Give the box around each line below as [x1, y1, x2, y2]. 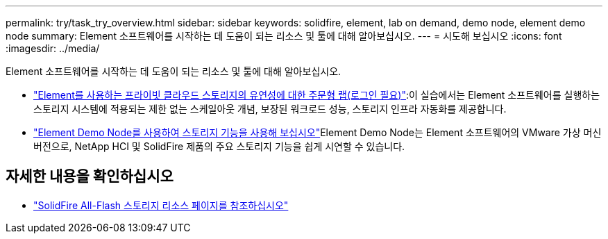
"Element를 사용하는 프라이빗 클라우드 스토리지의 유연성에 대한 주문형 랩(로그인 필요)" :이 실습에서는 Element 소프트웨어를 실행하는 [33, 89, 600, 101]
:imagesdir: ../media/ [6, 42, 100, 54]
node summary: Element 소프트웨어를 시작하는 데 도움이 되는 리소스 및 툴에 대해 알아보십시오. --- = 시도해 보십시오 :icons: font [6, 30, 562, 42]
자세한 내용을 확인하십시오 [6, 167, 174, 186]
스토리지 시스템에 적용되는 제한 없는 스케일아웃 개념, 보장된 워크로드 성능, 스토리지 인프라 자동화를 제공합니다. [33, 103, 507, 115]
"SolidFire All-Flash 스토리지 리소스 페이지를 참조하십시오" [33, 199, 289, 211]
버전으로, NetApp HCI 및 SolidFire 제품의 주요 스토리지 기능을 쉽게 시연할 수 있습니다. [33, 140, 405, 152]
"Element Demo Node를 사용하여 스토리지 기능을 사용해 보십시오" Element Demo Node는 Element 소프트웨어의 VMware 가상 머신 [33, 126, 602, 138]
